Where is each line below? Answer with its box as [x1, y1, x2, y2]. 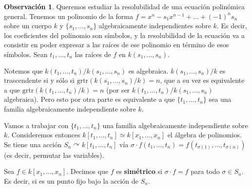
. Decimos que [66, 166, 108, 176]
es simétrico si [116, 166, 162, 176]
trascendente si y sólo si [4, 75, 75, 85]
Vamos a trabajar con [4, 120, 69, 130]
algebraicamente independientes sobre [98, 20, 211, 31]
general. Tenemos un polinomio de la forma [4, 11, 133, 21]
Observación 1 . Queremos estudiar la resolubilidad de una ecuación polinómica [4, 1, 245, 11]
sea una [209, 94, 232, 104]
